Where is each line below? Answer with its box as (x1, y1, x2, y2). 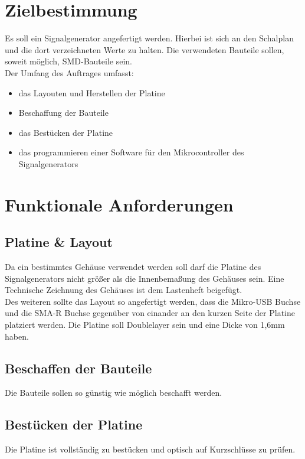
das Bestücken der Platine (18, 126, 113, 138)
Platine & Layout (5, 233, 113, 251)
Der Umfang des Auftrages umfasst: (5, 66, 134, 79)
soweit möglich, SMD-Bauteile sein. (5, 55, 132, 67)
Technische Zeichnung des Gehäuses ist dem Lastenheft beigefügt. (5, 284, 242, 296)
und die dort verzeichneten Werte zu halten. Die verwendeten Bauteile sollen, (5, 43, 284, 56)
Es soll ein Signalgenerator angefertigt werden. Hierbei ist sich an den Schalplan (5, 32, 294, 44)
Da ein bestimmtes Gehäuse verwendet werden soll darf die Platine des (5, 261, 261, 273)
